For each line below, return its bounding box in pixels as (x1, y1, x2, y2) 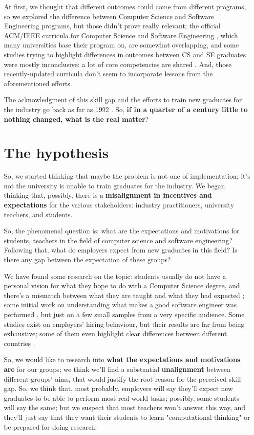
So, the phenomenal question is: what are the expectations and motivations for (4, 226, 240, 236)
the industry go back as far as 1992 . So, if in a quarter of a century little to (4, 104, 248, 114)
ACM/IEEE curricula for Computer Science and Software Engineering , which (4, 30, 238, 40)
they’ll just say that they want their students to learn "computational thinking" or (4, 412, 250, 422)
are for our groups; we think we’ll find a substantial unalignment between (4, 364, 231, 374)
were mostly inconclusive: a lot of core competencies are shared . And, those (4, 59, 232, 69)
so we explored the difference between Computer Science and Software (4, 11, 214, 21)
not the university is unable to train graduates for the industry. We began (4, 180, 225, 190)
